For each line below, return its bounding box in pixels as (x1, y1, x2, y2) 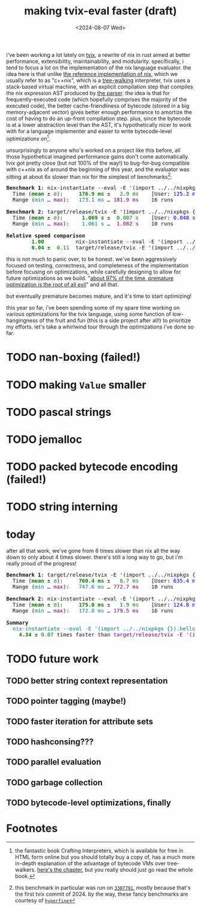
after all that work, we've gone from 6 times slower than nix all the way (6, 547, 181, 555)
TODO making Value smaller (6, 378, 147, 391)
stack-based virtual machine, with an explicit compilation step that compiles (6, 83, 193, 90)
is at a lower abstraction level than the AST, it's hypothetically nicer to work (6, 121, 192, 128)
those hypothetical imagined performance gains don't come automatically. (6, 153, 190, 160)
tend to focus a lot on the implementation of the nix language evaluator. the (6, 64, 191, 71)
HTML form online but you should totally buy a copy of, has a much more (14, 854, 195, 861)
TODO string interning (6, 500, 118, 514)
